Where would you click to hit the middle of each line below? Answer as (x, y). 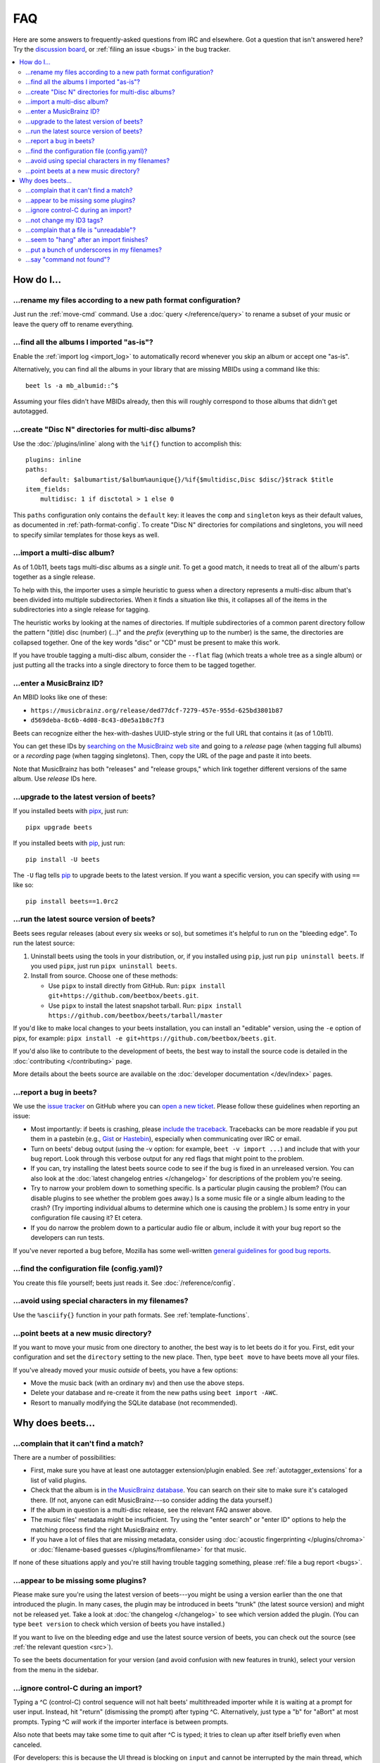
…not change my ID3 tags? (64, 220)
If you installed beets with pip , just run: (69, 843)
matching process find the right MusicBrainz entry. (104, 1530)
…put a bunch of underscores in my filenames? (94, 250)
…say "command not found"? (68, 260)
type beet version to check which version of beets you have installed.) (119, 1624)
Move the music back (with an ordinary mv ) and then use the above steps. (138, 1383)
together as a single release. (54, 577)
